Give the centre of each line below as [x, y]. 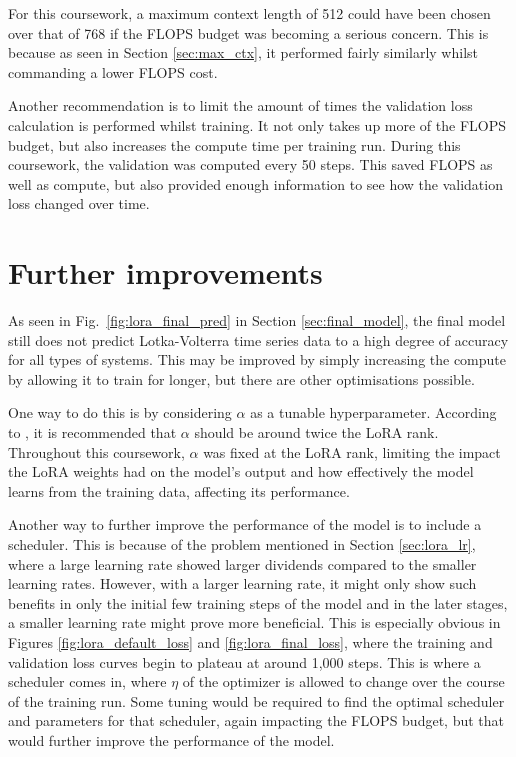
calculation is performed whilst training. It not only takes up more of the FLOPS [257, 124]
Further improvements [165, 272]
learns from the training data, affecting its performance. [179, 490]
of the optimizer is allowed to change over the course [343, 681]
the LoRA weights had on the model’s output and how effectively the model [241, 471]
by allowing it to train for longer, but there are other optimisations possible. [241, 378]
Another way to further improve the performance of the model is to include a [245, 524]
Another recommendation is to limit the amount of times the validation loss [240, 105]
